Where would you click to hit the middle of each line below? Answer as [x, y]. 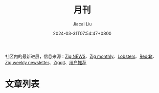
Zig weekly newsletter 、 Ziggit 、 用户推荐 [46, 62]
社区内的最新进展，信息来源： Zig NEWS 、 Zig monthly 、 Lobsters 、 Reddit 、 [81, 56]
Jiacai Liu [82, 24]
